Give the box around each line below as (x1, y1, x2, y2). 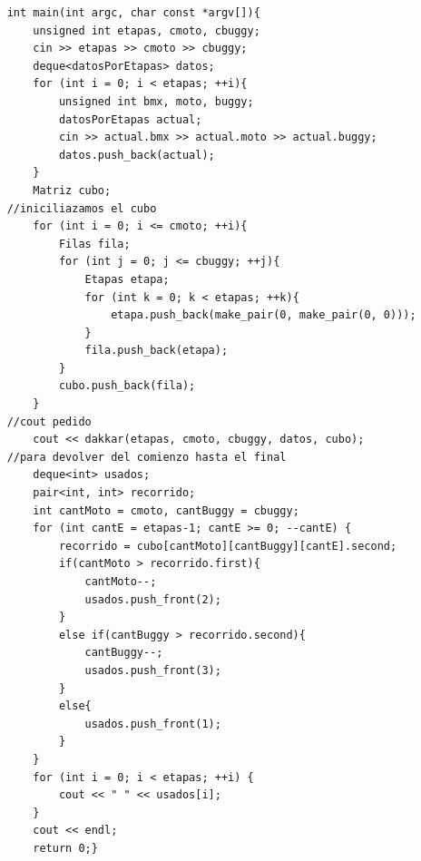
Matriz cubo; (33, 183, 112, 197)
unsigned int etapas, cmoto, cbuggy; (33, 24, 260, 37)
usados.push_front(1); (84, 717, 221, 730)
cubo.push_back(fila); (58, 379, 196, 393)
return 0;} (33, 841, 98, 855)
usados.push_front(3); (84, 663, 221, 677)
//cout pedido (6, 415, 92, 428)
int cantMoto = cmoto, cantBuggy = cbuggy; (33, 504, 299, 517)
